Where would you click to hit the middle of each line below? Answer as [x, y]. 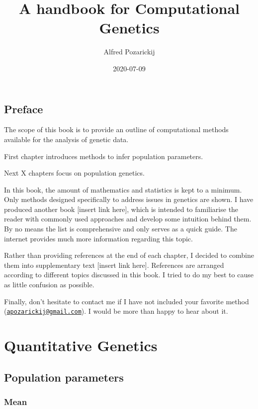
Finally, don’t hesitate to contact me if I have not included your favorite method [127, 301]
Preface [24, 108]
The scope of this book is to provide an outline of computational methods [116, 129]
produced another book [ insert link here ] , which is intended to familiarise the [121, 209]
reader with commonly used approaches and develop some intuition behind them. [128, 219]
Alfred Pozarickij [129, 52]
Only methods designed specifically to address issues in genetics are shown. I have [129, 199]
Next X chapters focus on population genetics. [74, 173]
